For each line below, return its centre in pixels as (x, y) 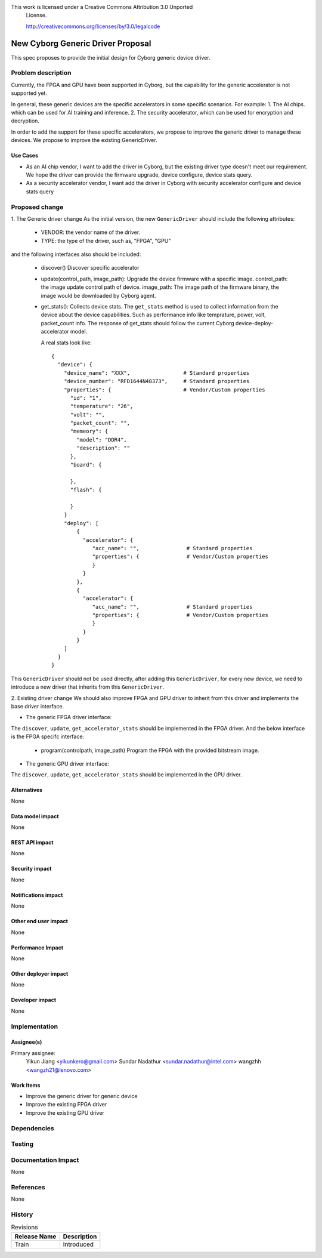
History (22, 1214)
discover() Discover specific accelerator (90, 268)
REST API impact (32, 843)
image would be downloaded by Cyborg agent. (98, 295)
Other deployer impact (40, 974)
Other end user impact (40, 921)
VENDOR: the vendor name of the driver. (91, 232)
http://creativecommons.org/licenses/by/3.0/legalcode (93, 26)
